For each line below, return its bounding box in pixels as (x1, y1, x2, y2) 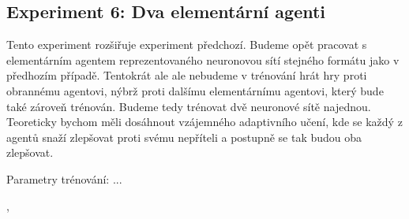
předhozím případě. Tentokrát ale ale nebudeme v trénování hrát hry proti (6, 67, 367, 84)
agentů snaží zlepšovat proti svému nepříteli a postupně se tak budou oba (6, 128, 362, 145)
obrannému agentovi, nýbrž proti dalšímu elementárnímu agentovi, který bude (6, 82, 384, 98)
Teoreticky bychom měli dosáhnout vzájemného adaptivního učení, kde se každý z (6, 113, 403, 130)
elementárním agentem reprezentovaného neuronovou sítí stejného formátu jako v (6, 51, 400, 68)
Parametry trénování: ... (6, 170, 122, 187)
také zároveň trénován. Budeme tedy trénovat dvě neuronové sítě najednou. (6, 98, 371, 114)
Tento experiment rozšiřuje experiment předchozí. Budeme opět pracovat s (6, 36, 367, 53)
